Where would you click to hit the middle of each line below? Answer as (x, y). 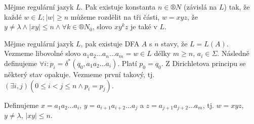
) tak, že (237, 7)
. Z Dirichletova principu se (203, 63)
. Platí (127, 63)
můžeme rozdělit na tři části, (115, 16)
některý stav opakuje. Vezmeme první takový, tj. (79, 74)
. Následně (233, 53)
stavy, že (174, 43)
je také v (144, 26)
